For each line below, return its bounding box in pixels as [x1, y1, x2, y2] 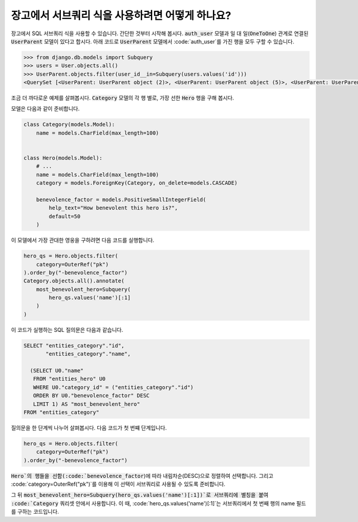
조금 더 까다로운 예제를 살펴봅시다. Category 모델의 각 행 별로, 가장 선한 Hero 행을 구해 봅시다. [11, 94, 234, 101]
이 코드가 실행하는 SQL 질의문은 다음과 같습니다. [11, 326, 124, 333]
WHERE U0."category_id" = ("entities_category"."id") [33, 384, 194, 390]
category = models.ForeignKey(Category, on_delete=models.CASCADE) [36, 179, 238, 187]
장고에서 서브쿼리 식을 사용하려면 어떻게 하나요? [11, 9, 232, 22]
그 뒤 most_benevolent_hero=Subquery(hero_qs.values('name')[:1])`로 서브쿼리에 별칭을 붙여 [11, 492, 268, 499]
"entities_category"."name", [45, 350, 131, 358]
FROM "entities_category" [23, 409, 100, 415]
